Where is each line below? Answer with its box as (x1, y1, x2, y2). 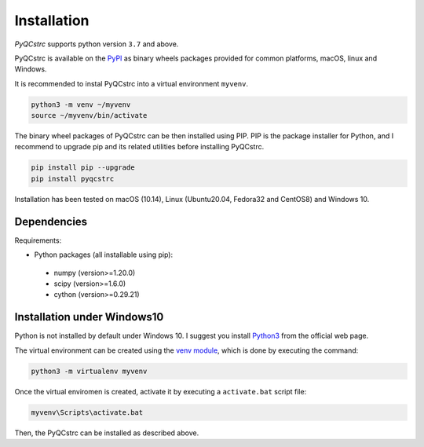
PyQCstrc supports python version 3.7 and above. (14, 39, 179, 49)
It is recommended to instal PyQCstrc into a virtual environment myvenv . (14, 79, 249, 88)
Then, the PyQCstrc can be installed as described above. (14, 428, 199, 438)
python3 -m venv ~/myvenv (31, 100, 131, 109)
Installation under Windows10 (14, 310, 164, 324)
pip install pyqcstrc (31, 174, 115, 183)
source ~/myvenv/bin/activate (31, 111, 148, 120)
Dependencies (14, 214, 88, 228)
